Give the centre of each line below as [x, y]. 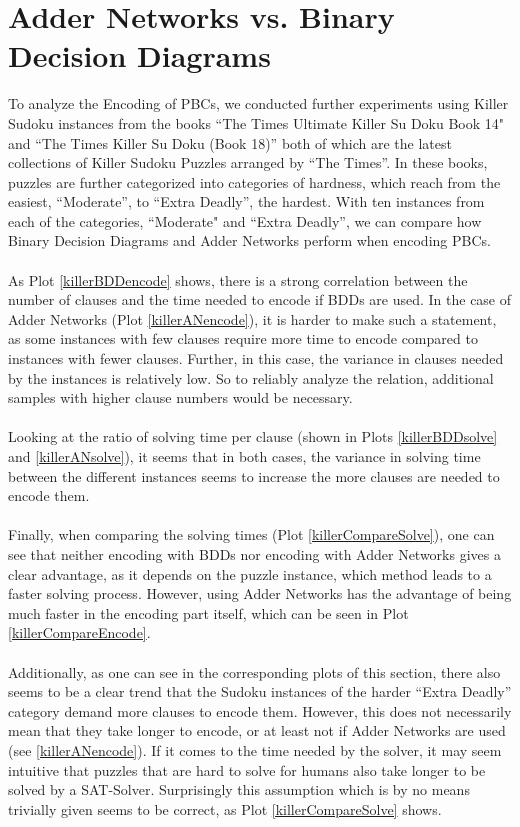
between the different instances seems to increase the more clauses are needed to [254, 475]
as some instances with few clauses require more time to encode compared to [243, 338]
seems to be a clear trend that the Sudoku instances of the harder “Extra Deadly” [260, 691]
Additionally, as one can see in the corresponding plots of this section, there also [254, 671]
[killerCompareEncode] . [79, 632]
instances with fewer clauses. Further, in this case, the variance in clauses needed [256, 358]
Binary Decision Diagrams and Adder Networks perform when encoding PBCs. [249, 240]
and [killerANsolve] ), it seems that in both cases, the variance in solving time [244, 456]
